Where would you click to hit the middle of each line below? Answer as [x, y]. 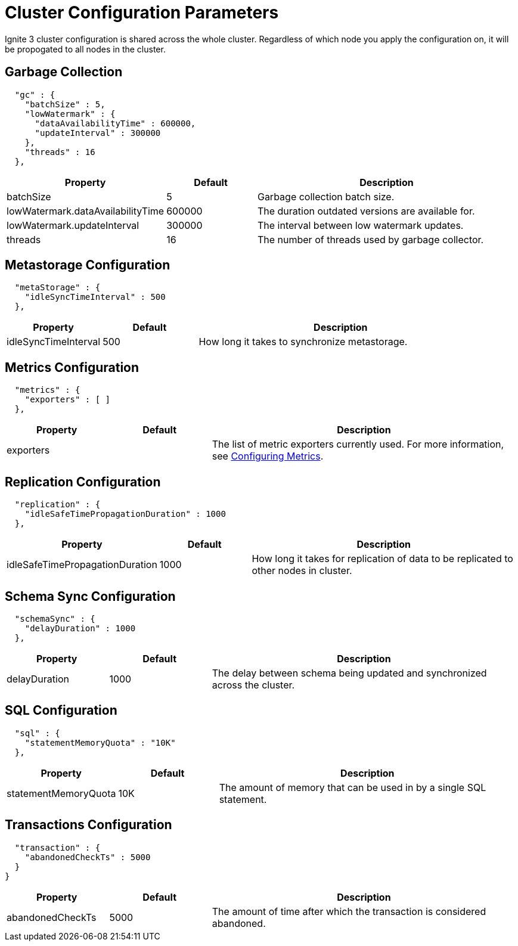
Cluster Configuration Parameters [142, 13]
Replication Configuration [83, 482]
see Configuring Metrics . [268, 456]
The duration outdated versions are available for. [366, 211]
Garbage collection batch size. [326, 196]
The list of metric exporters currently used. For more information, [358, 444]
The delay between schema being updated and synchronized [349, 673]
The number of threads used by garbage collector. [370, 239]
